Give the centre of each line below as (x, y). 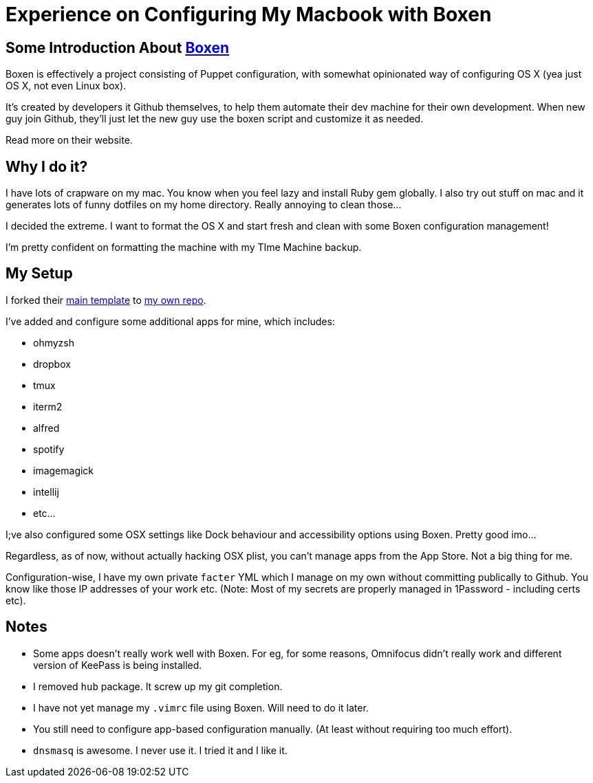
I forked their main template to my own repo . (106, 300)
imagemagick (64, 470)
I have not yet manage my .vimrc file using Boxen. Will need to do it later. (201, 707)
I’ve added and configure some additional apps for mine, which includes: (170, 321)
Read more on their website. (69, 140)
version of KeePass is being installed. (118, 665)
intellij (46, 492)
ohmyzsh (54, 342)
